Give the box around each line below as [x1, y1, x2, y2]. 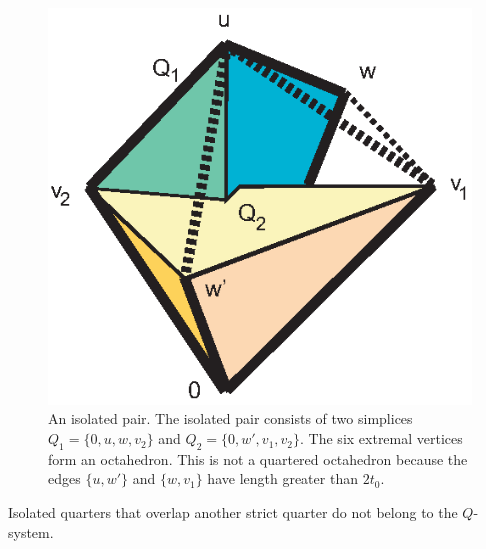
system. [8, 521, 54, 542]
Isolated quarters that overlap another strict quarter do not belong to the [8, 502, 458, 523]
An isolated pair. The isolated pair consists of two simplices [48, 408, 413, 429]
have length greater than [207, 468, 358, 489]
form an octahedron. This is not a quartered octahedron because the [48, 448, 468, 469]
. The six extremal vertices [300, 428, 463, 449]
